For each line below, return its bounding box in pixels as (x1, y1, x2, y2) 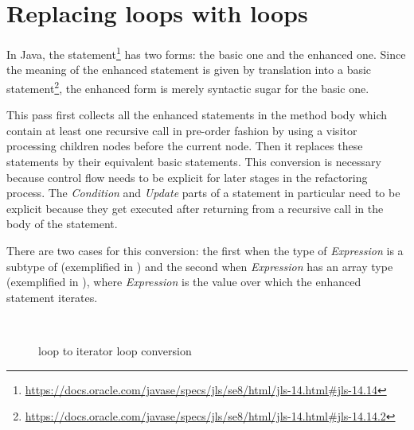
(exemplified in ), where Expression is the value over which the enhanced (6, 273, 361, 290)
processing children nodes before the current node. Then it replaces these (6, 138, 363, 154)
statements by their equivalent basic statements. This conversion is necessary (6, 153, 381, 169)
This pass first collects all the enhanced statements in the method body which (6, 107, 388, 123)
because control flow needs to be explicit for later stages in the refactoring (6, 169, 368, 185)
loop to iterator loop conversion (38, 342, 192, 358)
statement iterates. (6, 289, 98, 305)
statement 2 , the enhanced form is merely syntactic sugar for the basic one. (6, 77, 369, 96)
